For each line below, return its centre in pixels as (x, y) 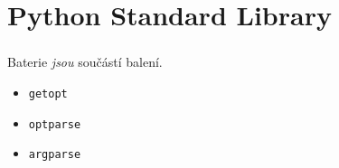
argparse (55, 155)
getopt (48, 93)
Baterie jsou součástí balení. (85, 62)
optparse (55, 124)
